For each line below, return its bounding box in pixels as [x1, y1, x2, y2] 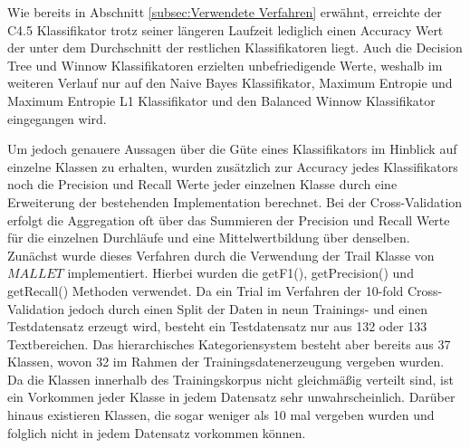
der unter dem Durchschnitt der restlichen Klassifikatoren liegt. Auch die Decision [7, 38, 463, 57]
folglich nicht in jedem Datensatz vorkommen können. [7, 423, 306, 442]
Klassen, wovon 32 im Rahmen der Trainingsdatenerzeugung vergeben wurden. [7, 352, 445, 371]
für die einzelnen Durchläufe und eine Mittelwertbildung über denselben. [7, 228, 410, 247]
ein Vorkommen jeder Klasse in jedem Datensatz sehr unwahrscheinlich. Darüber [7, 387, 456, 406]
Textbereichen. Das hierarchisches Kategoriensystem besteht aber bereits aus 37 [7, 334, 451, 353]
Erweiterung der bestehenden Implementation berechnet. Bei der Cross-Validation [7, 192, 463, 211]
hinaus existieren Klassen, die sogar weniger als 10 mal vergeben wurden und [7, 405, 435, 424]
